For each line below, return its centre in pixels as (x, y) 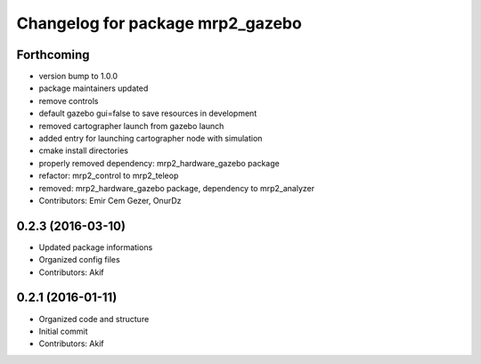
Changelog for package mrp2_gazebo (159, 23)
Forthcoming (53, 55)
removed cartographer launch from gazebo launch (131, 125)
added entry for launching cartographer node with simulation (151, 139)
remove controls (69, 101)
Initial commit (63, 331)
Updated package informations (96, 247)
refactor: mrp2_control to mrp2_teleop (109, 176)
